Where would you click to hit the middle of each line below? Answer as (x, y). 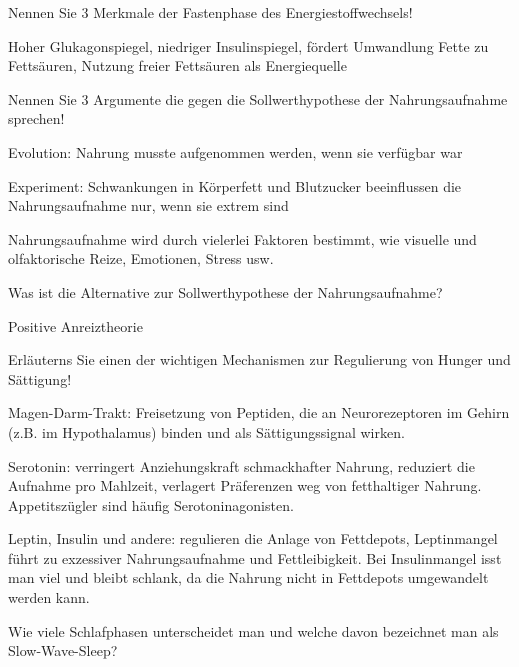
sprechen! (36, 118)
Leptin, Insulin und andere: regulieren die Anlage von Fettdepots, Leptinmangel (253, 538)
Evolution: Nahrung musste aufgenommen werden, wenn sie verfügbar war (235, 151)
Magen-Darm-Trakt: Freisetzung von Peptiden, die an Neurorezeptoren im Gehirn (259, 412)
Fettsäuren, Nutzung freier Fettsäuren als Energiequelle (177, 65)
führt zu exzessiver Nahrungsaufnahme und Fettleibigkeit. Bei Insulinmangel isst (255, 557)
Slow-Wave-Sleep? (63, 650)
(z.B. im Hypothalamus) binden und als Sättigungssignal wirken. (206, 431)
